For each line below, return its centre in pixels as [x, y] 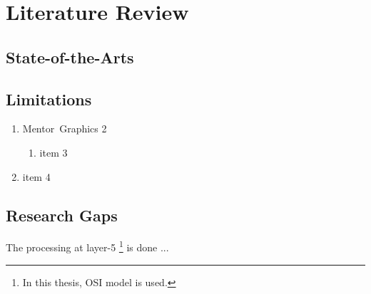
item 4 [36, 176]
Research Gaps [62, 215]
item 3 [54, 152]
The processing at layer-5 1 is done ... [87, 246]
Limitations [49, 99]
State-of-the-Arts [70, 57]
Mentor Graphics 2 [65, 128]
